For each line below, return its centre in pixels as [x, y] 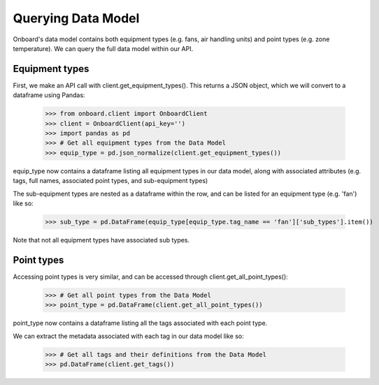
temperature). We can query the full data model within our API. [103, 48]
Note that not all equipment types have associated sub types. [101, 240]
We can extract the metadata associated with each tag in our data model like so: [128, 336]
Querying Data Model [76, 18]
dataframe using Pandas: [49, 95]
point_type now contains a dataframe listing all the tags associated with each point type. [140, 323]
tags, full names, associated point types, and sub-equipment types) [110, 181]
